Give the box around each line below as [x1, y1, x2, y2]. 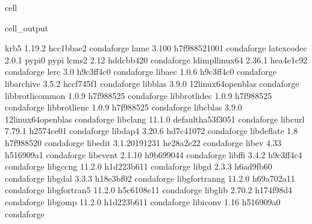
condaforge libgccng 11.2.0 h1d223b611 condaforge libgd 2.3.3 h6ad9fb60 [5, 160, 272, 173]
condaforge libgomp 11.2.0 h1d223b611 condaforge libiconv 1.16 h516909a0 [5, 195, 281, 208]
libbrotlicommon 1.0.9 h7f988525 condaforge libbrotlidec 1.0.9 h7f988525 [5, 89, 272, 101]
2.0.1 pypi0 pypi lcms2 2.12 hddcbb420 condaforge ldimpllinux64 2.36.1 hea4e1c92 [5, 53, 308, 66]
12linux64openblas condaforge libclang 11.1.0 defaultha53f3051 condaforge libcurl [5, 112, 305, 125]
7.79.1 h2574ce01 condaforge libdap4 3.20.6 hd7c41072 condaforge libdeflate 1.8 [5, 124, 298, 137]
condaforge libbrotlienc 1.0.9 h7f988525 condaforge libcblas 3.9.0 [5, 101, 242, 114]
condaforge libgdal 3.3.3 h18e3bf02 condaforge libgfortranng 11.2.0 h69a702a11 [5, 171, 295, 184]
